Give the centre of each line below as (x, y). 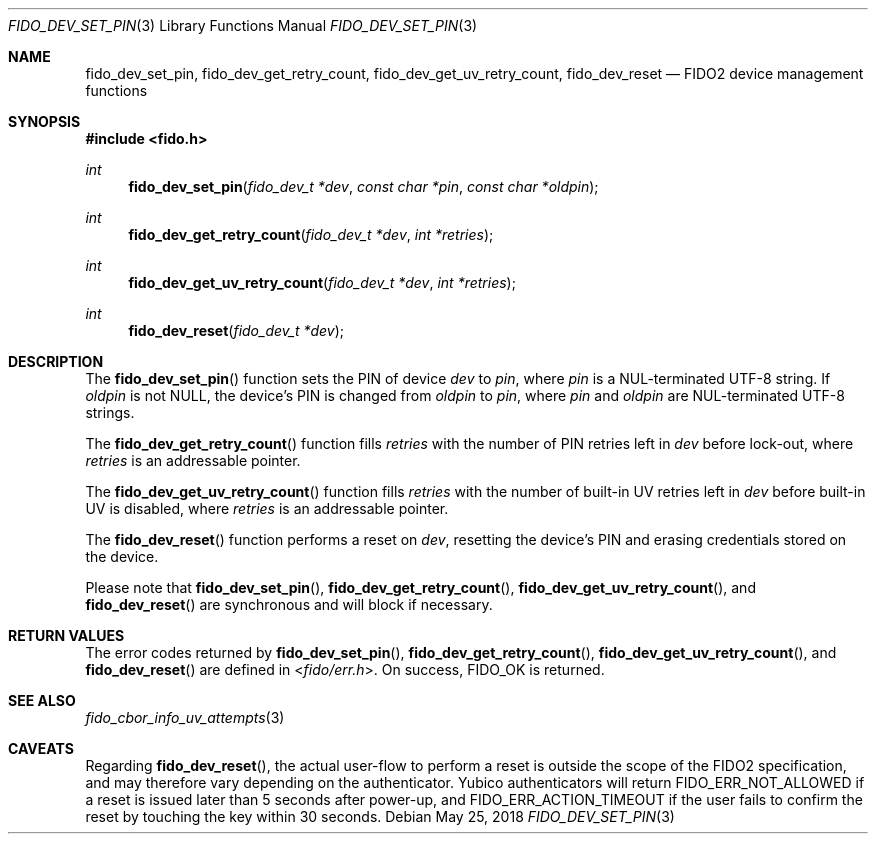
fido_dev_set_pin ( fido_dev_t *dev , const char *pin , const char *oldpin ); (363, 186)
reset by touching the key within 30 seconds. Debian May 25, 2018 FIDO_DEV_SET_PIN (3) (380, 816)
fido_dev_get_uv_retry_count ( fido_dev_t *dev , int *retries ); (322, 282)
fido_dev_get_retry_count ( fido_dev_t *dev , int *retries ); (311, 234)
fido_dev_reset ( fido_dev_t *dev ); (236, 330)
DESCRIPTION (56, 361)
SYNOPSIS (44, 121)
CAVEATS (41, 748)
